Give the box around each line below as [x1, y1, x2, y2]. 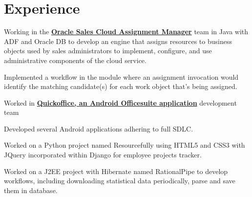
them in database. [4, 185, 58, 195]
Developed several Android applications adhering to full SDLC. [4, 123, 193, 133]
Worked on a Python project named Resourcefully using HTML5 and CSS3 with [4, 140, 245, 150]
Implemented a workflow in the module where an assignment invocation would [4, 71, 239, 82]
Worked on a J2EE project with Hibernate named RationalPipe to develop [4, 166, 228, 176]
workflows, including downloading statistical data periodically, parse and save [4, 175, 235, 186]
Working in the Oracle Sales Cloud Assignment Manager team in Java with [4, 26, 249, 37]
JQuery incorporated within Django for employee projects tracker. [4, 150, 202, 160]
